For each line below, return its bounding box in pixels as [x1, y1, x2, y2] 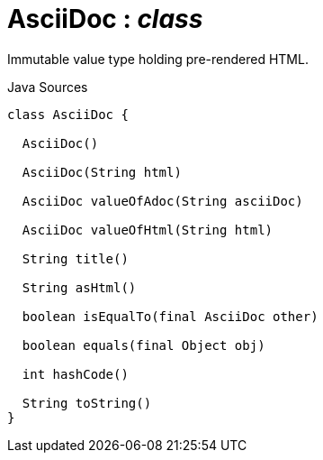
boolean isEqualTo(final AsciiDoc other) [22, 308, 319, 324]
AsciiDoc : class [7, 4, 203, 34]
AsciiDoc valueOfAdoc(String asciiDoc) [22, 193, 303, 208]
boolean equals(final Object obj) [22, 337, 265, 353]
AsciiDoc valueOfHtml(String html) [22, 222, 274, 237]
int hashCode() [22, 366, 129, 382]
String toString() [22, 395, 152, 410]
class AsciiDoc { [7, 106, 129, 122]
